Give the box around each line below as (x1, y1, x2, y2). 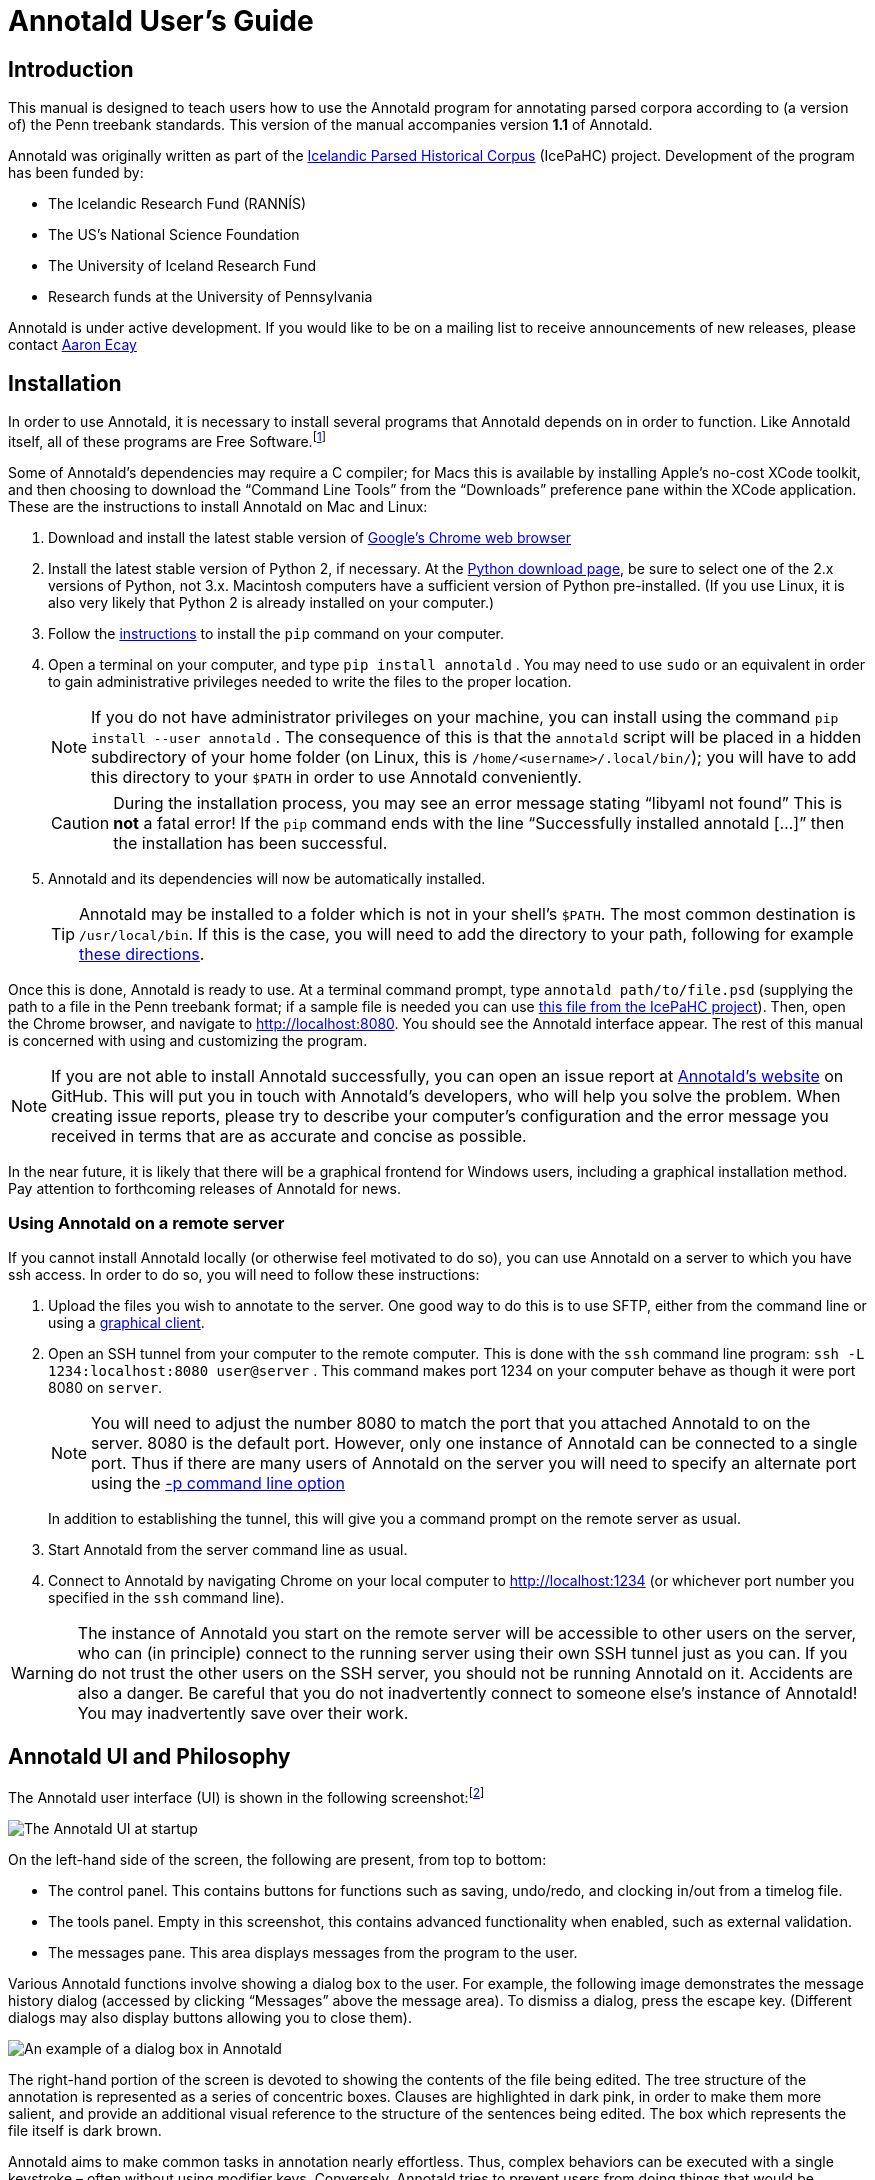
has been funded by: (8, 164, 144, 182)
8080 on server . (48, 1379, 163, 1397)
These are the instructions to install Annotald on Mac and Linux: (8, 497, 428, 515)
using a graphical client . (48, 1314, 205, 1332)
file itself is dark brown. (8, 2121, 162, 2139)
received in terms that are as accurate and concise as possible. (51, 1125, 527, 1146)
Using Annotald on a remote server (8, 1213, 285, 1234)
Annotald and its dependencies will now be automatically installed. (48, 869, 486, 887)
